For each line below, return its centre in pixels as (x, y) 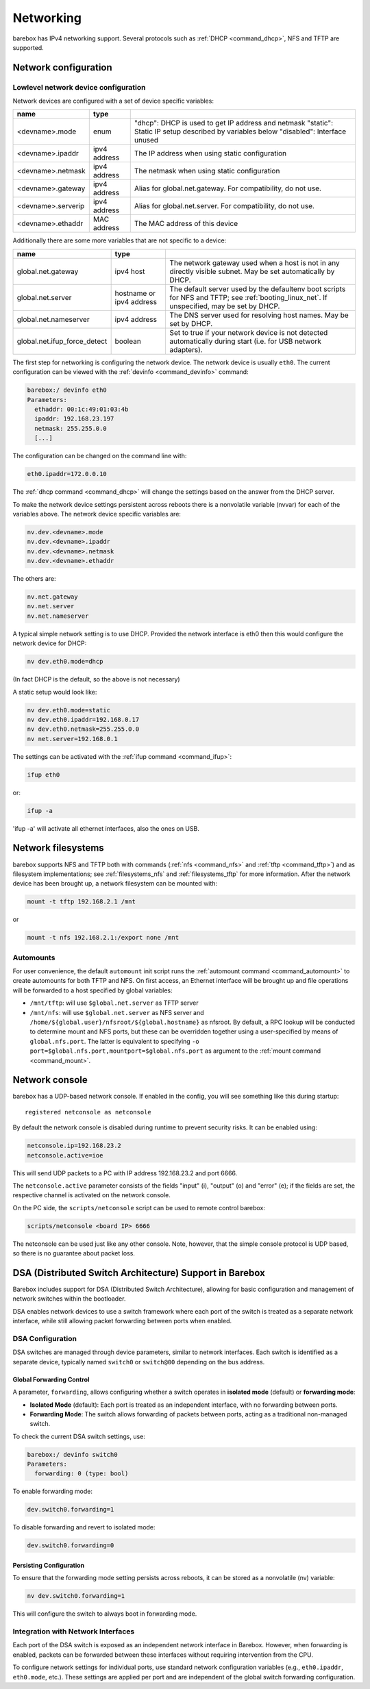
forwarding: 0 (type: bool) (82, 1474)
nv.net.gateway (52, 597)
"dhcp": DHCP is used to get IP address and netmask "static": (234, 123)
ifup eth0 (44, 775)
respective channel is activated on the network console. (92, 1195)
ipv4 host (130, 271)
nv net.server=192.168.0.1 (72, 739)
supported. (28, 47)
